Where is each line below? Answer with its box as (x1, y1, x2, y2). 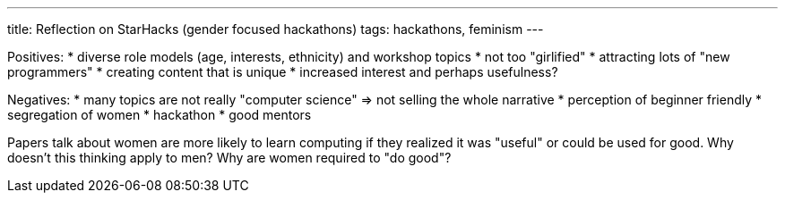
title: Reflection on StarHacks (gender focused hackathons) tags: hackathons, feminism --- (7, 21, 544, 37)
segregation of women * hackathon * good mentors (7, 107, 312, 122)
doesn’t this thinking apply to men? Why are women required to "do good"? (7, 150, 452, 165)
